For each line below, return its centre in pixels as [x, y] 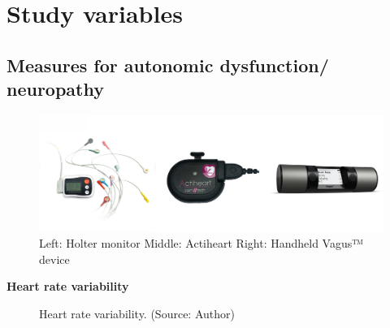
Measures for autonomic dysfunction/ [168, 65]
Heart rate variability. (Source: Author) [137, 314]
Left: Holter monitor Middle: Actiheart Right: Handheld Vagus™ [201, 243]
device [54, 259]
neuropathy [55, 89]
